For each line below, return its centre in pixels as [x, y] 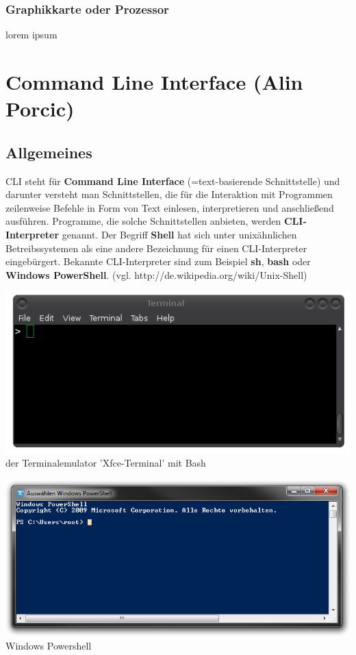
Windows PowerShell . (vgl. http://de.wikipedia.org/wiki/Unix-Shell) [156, 274]
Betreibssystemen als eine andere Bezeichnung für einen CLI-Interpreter [156, 248]
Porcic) [40, 109]
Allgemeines [49, 152]
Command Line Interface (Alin [154, 82]
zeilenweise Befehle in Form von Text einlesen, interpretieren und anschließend [170, 207]
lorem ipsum [31, 35]
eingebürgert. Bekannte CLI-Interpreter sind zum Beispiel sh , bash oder [158, 261]
